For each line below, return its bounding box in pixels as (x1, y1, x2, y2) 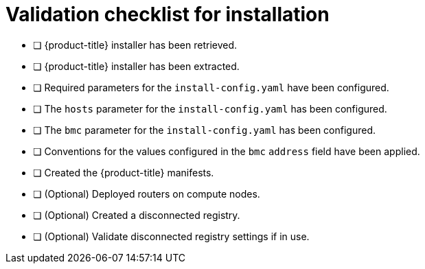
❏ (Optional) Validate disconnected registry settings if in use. (33, 230, 310, 242)
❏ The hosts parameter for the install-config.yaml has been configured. (33, 102, 387, 115)
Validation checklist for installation (5, 3, 330, 26)
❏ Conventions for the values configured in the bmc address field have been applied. (33, 145, 420, 157)
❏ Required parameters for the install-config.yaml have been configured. (33, 81, 389, 93)
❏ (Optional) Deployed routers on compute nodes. (33, 187, 260, 200)
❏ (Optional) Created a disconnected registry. (33, 209, 240, 221)
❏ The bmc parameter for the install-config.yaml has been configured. (33, 124, 376, 136)
